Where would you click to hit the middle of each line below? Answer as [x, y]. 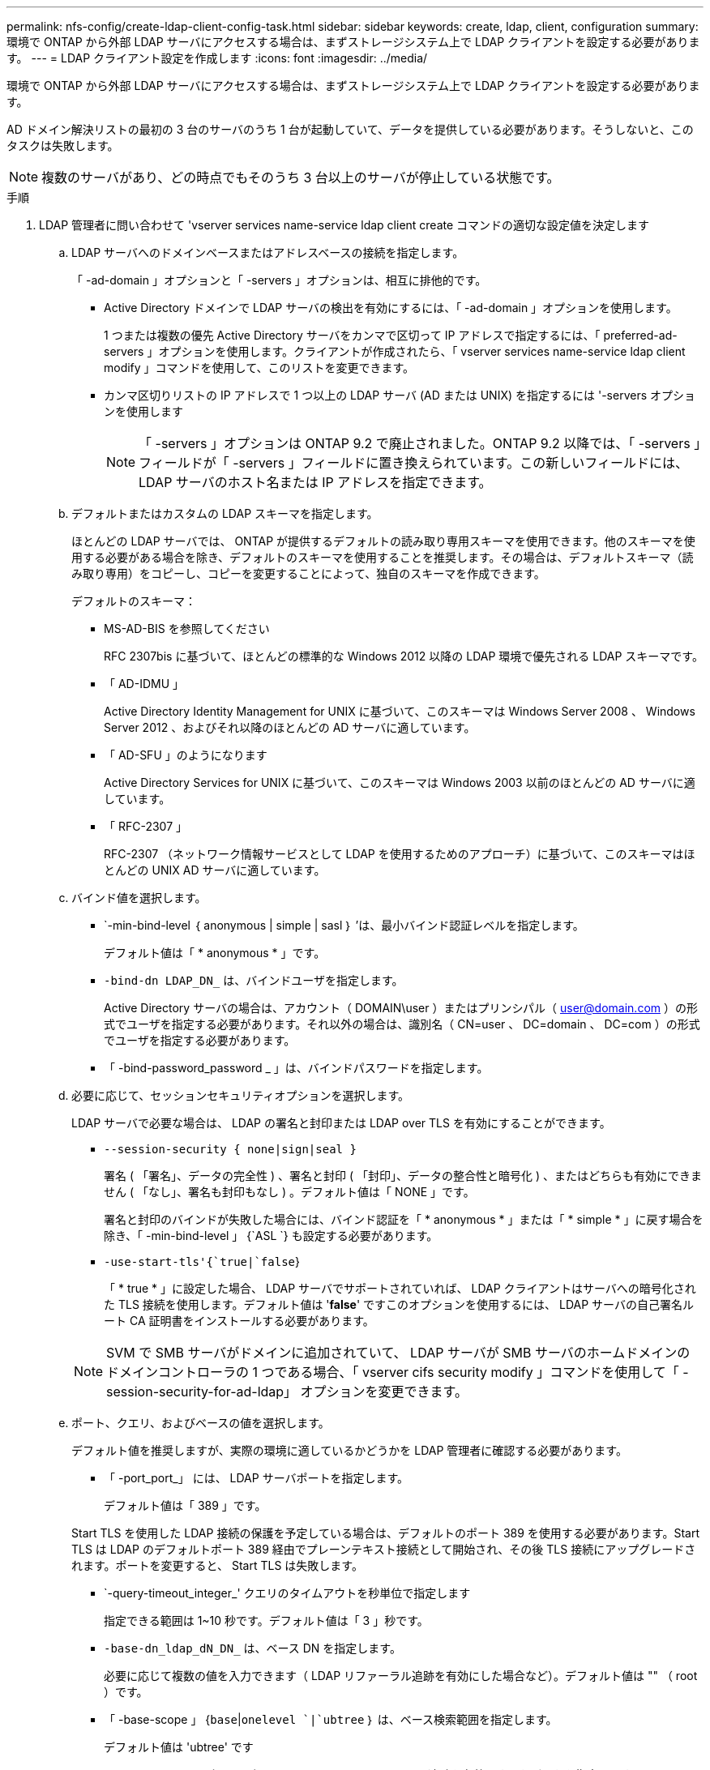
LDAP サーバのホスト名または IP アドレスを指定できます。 [315, 482]
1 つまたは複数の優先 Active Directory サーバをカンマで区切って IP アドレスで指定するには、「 [352, 335]
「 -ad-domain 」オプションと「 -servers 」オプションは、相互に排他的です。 [279, 280]
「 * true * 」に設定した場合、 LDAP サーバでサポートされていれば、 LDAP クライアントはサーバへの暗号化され [400, 1288]
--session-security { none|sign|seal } [230, 1149]
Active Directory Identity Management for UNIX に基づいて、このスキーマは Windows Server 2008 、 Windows [400, 711]
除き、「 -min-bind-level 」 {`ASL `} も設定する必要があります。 [271, 1236]
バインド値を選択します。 [139, 898]
